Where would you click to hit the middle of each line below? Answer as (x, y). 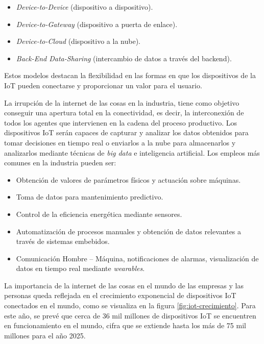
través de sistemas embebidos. (63, 241)
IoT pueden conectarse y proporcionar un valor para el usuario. (103, 85)
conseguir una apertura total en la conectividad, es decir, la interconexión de (124, 113)
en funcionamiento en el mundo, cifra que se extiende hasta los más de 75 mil (125, 325)
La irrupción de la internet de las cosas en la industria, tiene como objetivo (122, 102)
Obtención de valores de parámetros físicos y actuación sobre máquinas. (128, 179)
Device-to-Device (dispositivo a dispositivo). (85, 7)
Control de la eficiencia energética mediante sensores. (99, 214)
